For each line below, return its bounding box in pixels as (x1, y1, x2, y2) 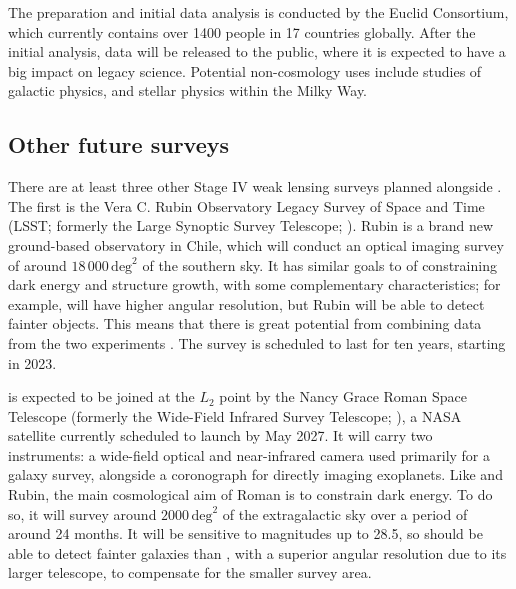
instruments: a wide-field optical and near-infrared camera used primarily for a (8, 444, 491, 465)
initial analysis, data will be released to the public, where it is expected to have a (8, 41, 506, 62)
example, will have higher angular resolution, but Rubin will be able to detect (8, 293, 485, 314)
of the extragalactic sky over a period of (222, 503, 468, 524)
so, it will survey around (8, 503, 157, 524)
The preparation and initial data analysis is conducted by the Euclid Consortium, (8, 2, 509, 22)
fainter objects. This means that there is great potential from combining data (8, 313, 482, 334)
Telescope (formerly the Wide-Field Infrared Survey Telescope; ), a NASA (8, 405, 462, 426)
